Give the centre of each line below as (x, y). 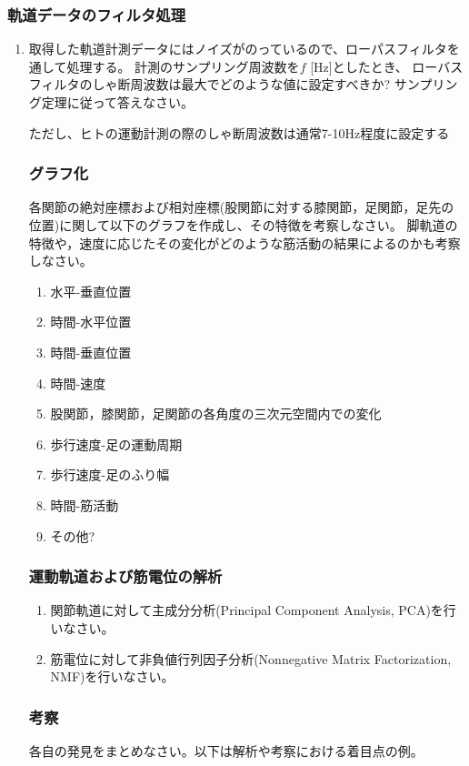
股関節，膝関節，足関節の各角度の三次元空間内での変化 (216, 413)
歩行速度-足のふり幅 (110, 474)
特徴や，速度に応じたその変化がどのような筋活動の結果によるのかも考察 (244, 242)
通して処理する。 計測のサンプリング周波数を (164, 66)
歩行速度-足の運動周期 (116, 443)
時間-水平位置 (91, 322)
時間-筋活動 (85, 504)
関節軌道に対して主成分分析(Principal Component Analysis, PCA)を (247, 610)
